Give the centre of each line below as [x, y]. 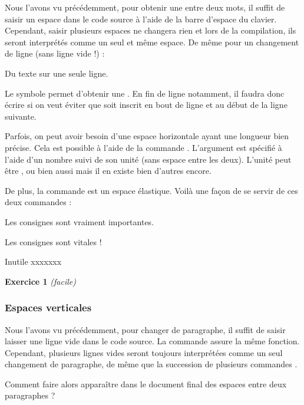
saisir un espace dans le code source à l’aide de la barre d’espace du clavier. [141, 19]
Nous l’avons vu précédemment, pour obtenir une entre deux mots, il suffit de [145, 7]
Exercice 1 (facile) [41, 281]
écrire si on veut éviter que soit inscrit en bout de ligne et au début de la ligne [146, 105]
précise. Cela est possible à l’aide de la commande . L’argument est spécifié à [143, 147]
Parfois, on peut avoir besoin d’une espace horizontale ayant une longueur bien [147, 136]
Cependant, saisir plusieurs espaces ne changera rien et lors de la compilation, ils [151, 30]
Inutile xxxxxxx [33, 261]
